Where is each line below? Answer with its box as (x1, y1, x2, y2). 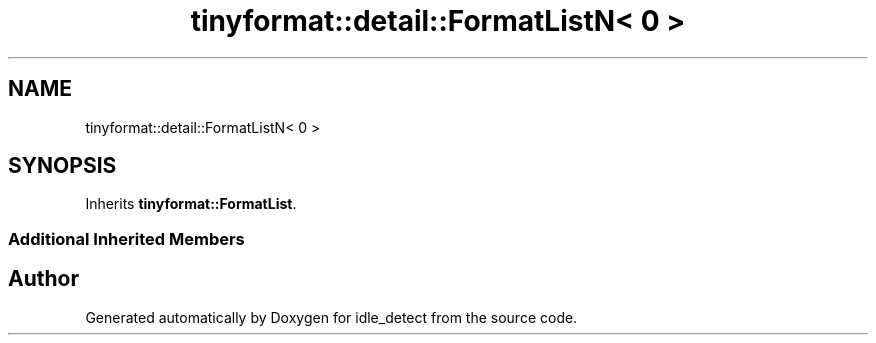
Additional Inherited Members (8, 228, 245, 249)
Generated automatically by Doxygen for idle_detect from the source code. (85, 308, 578, 326)
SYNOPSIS (8, 153, 117, 179)
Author (8, 266, 79, 292)
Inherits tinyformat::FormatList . (85, 195, 297, 213)
